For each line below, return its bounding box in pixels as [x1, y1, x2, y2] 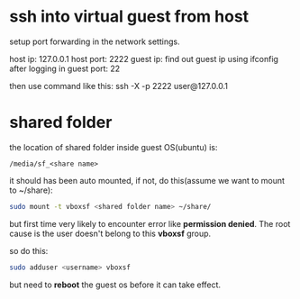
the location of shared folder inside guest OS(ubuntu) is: [9, 141, 218, 152]
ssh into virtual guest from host [9, 6, 250, 27]
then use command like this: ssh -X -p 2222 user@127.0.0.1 [9, 80, 228, 91]
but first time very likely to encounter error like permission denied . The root [9, 218, 291, 229]
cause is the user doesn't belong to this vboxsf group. [9, 228, 212, 239]
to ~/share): [9, 185, 53, 195]
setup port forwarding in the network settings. [9, 36, 180, 47]
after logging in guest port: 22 [9, 63, 121, 74]
